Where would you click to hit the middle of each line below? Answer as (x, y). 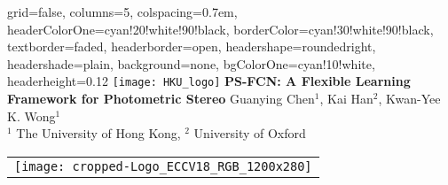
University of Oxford (250, 133)
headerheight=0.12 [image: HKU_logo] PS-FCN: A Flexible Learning (209, 81)
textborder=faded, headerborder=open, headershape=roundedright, (192, 46)
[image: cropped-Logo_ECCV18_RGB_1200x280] (163, 166)
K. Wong (31, 116)
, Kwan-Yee (409, 99)
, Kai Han (346, 99)
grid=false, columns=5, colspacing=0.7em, (122, 12)
